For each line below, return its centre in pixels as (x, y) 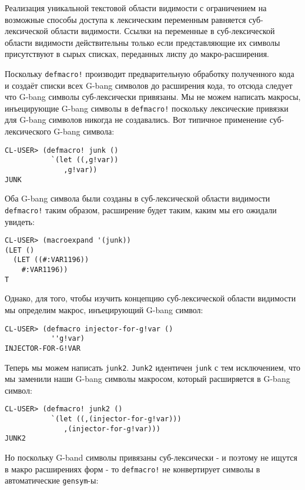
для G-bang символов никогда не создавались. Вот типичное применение (136, 120)
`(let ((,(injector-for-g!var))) (116, 419)
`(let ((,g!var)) (85, 160)
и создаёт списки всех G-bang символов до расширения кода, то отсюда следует (149, 85)
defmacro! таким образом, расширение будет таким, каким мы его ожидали (141, 209)
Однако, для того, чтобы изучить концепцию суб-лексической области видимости (150, 298)
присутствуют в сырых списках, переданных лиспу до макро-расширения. (137, 54)
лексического (28, 131)
